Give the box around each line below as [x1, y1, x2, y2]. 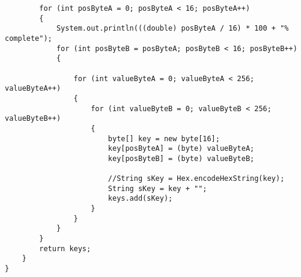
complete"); [5, 34, 52, 43]
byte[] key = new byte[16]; [108, 134, 220, 143]
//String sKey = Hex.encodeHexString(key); [108, 174, 285, 183]
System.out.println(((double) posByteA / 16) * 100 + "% [56, 24, 289, 33]
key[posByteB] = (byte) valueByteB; [108, 154, 255, 163]
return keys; [39, 244, 91, 253]
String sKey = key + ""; [108, 184, 207, 193]
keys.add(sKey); [108, 194, 173, 203]
